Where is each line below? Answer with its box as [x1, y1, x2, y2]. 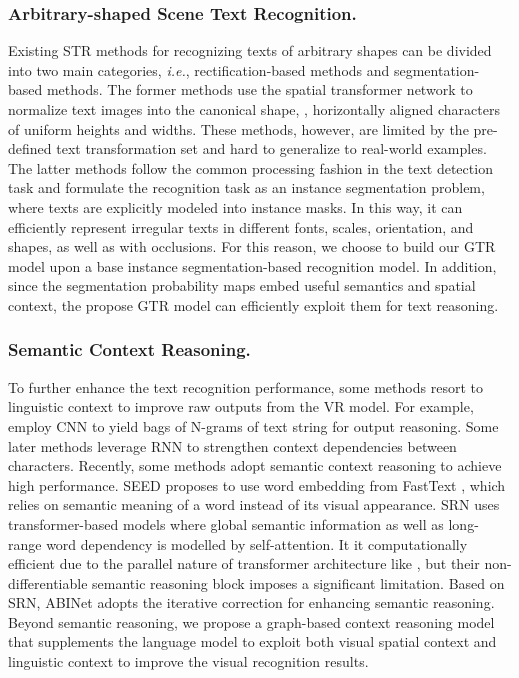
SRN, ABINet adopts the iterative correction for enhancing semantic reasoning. [8, 592, 495, 613]
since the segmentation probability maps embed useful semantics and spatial [8, 275, 476, 296]
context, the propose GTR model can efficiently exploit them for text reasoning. [8, 294, 499, 315]
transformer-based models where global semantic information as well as [8, 513, 444, 534]
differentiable [8, 572, 88, 593]
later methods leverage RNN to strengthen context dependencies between [8, 435, 457, 456]
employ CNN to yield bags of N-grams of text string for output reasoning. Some [8, 415, 499, 436]
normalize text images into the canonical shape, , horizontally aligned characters [8, 99, 500, 119]
